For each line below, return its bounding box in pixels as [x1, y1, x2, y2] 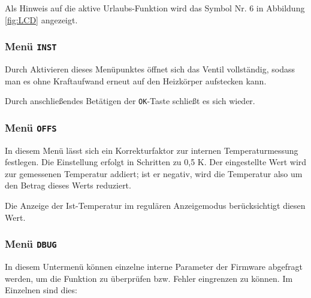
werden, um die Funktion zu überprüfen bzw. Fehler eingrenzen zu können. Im [5, 272, 293, 284]
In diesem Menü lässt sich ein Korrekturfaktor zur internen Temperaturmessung [5, 144, 298, 156]
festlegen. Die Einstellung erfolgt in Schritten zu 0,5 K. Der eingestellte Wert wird [5, 156, 307, 168]
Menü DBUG [5, 236, 57, 251]
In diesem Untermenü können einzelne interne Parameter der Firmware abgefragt [5, 260, 303, 272]
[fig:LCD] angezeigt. [5, 13, 78, 26]
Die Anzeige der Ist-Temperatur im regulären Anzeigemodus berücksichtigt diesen [5, 199, 306, 211]
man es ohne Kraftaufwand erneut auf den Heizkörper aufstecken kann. [5, 74, 267, 87]
